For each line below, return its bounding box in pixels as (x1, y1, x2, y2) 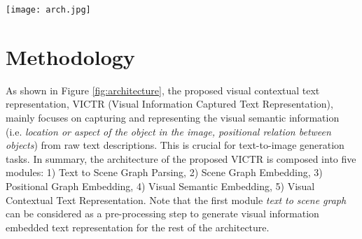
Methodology (6, 42, 135, 71)
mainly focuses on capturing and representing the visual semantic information (6, 110, 340, 124)
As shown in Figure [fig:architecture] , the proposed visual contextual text (6, 82, 320, 97)
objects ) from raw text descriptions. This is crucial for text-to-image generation (6, 138, 344, 152)
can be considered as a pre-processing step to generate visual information (6, 206, 319, 221)
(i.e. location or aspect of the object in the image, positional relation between (6, 124, 331, 138)
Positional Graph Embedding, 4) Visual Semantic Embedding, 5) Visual (6, 178, 315, 193)
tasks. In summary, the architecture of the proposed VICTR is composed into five (6, 151, 356, 166)
